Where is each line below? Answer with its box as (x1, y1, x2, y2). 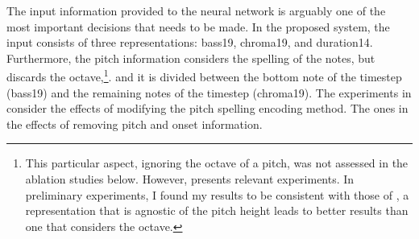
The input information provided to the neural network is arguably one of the (6, 2, 386, 19)
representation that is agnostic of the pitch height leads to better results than (25, 202, 409, 219)
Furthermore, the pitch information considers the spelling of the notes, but (6, 49, 375, 66)
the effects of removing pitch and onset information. (6, 115, 263, 132)
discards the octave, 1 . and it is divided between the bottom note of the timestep (6, 66, 402, 85)
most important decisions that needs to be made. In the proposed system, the (6, 18, 390, 35)
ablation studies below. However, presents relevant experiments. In (25, 171, 355, 187)
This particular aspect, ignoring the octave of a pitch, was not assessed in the (25, 155, 409, 171)
